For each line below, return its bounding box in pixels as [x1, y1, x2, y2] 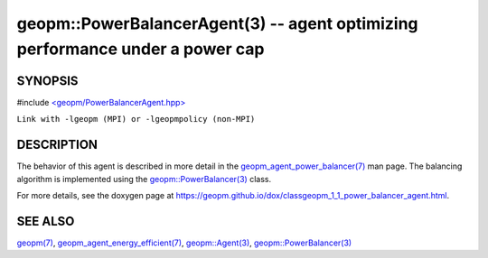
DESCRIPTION [16, 137, 99, 152]
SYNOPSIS [16, 73, 79, 88]
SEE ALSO [16, 213, 75, 229]
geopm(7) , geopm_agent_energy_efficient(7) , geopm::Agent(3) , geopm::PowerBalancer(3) [16, 237, 352, 248]
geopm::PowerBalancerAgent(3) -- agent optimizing [16, 14, 419, 33]
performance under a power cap [16, 39, 265, 59]
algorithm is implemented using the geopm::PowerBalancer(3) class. [16, 173, 271, 184]
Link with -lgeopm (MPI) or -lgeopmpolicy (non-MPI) [16, 114, 256, 124]
